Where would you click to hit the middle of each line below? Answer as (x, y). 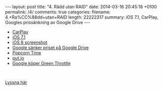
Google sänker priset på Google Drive (50, 47)
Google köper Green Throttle (41, 63)
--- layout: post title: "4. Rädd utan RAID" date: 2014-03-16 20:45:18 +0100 (81, 7)
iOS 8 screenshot (30, 42)
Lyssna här (16, 82)
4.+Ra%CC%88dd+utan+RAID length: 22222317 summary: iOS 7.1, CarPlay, (82, 17)
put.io (18, 58)
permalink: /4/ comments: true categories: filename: (58, 12)
